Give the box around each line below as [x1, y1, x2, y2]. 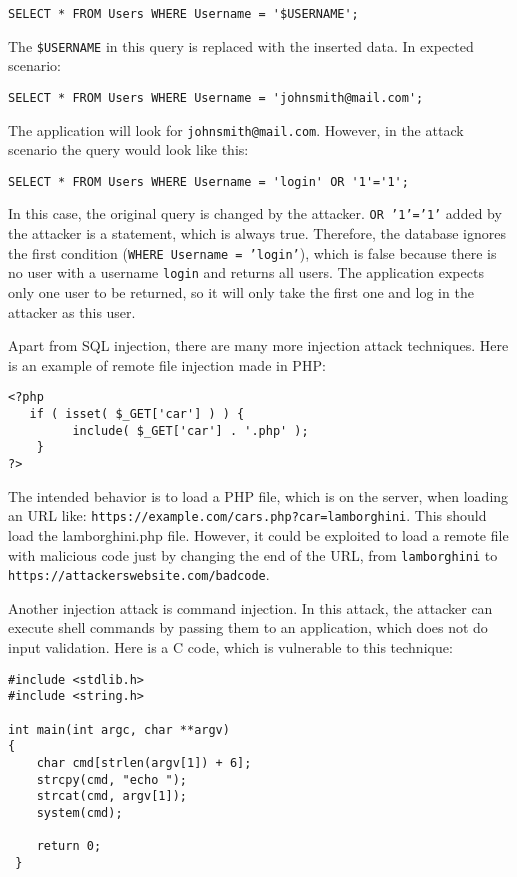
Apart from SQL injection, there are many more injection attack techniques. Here [8, 335, 509, 356]
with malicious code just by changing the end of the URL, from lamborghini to [8, 544, 498, 565]
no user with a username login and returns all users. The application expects [8, 262, 484, 283]
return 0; [36, 839, 102, 854]
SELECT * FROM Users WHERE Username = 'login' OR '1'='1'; [8, 174, 409, 189]
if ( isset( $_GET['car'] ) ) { [29, 407, 245, 422]
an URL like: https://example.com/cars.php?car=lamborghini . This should [8, 505, 487, 526]
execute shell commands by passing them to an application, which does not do [8, 617, 488, 638]
